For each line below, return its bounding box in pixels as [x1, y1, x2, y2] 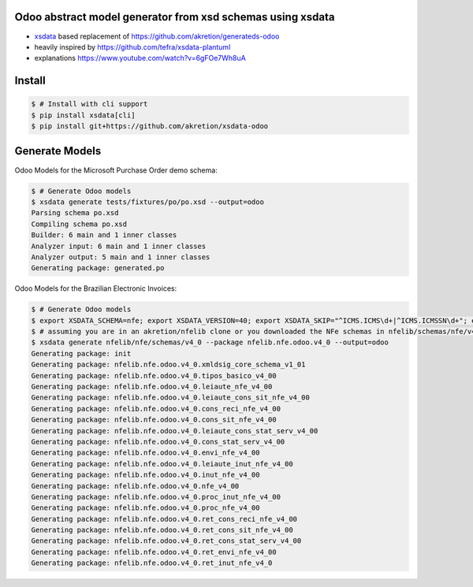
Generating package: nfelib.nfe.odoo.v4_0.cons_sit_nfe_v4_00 [31, 415, 277, 425]
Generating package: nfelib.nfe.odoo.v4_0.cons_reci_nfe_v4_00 [31, 404, 281, 413]
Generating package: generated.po [31, 264, 165, 273]
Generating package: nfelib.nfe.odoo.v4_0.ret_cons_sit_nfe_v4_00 [31, 526, 293, 535]
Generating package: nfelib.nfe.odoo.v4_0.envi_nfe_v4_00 [31, 448, 260, 457]
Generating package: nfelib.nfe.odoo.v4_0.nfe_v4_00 [31, 481, 240, 490]
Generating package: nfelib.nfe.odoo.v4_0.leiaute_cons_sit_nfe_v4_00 [31, 393, 311, 402]
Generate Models [14, 144, 102, 158]
